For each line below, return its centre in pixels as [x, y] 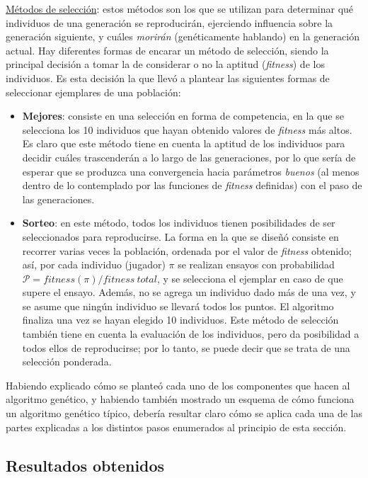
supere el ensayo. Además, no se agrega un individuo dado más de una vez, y [189, 292]
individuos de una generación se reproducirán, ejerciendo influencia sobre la [169, 22]
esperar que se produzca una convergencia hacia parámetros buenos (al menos [191, 171]
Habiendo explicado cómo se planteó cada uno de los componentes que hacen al [178, 385]
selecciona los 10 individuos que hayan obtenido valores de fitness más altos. [187, 129]
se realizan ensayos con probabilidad [256, 264]
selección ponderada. [67, 362]
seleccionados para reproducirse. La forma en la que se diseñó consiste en [180, 236]
